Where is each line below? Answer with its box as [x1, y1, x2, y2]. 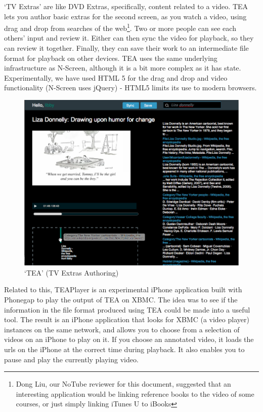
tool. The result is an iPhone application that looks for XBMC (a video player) [4, 314, 249, 325]
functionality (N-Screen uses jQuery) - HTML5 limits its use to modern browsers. [4, 82, 257, 93]
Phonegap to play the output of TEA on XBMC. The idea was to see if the [4, 294, 238, 304]
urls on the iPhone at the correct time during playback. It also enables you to [4, 344, 245, 354]
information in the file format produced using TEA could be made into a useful [4, 304, 250, 315]
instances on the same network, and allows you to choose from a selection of [4, 324, 240, 334]
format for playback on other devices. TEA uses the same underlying [4, 52, 217, 63]
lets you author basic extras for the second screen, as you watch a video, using [4, 11, 247, 21]
